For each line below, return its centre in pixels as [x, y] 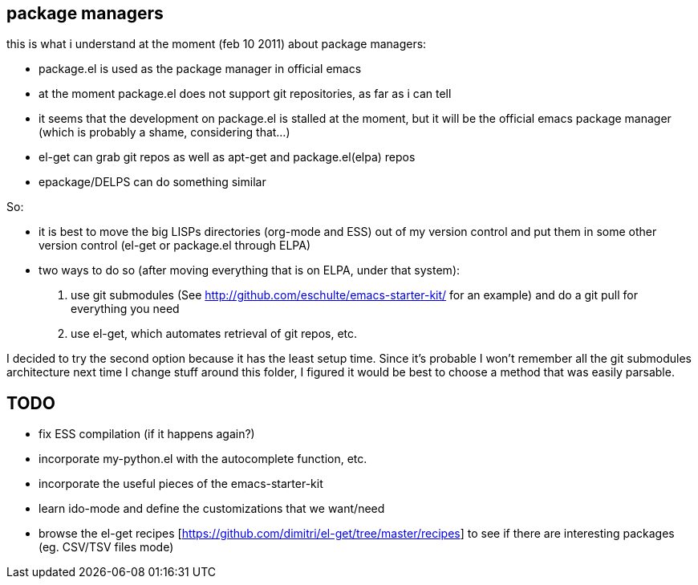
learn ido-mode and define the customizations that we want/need [212, 509]
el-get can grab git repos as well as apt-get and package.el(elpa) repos [227, 157]
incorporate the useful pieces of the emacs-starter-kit [181, 484]
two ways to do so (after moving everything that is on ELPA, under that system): [250, 270]
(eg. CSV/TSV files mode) [106, 547]
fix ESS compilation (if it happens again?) [147, 434]
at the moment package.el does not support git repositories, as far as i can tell [245, 94]
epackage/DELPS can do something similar [152, 182]
